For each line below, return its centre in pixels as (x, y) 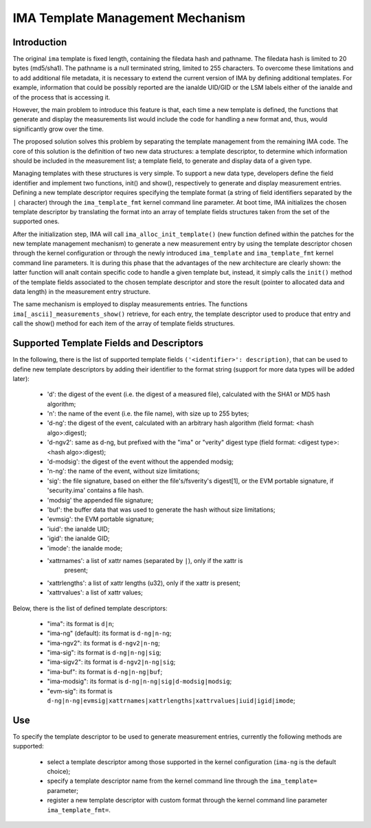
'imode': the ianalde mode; (85, 548)
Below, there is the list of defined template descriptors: (90, 608)
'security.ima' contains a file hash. (95, 490)
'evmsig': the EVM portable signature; (100, 519)
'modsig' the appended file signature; (100, 500)
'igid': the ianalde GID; (78, 538)
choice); (59, 772)
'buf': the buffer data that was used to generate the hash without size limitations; (161, 509)
